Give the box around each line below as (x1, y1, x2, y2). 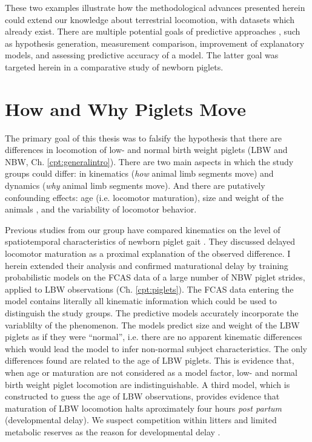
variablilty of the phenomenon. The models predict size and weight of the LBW (5, 318, 300, 331)
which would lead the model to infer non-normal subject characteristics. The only (5, 342, 307, 355)
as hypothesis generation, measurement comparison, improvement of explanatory (5, 36, 305, 49)
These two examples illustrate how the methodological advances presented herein (5, 1, 305, 13)
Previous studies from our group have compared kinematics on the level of (5, 223, 280, 236)
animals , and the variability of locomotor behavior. (5, 203, 197, 216)
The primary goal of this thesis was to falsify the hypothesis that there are (5, 131, 282, 144)
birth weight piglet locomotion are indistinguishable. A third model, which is (5, 378, 290, 390)
